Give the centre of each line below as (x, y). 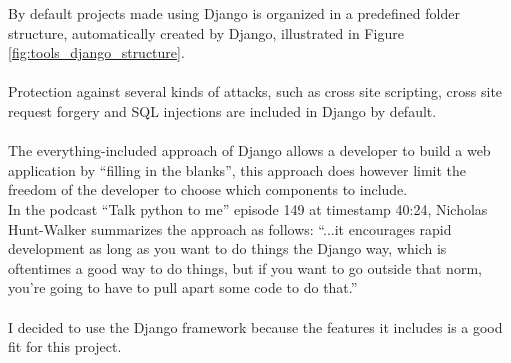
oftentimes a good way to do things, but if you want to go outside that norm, (245, 267)
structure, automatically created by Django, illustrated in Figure (206, 32)
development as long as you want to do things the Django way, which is (227, 248)
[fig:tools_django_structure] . (96, 52)
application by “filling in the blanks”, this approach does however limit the (237, 169)
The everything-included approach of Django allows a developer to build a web (249, 150)
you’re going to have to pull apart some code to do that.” (183, 287)
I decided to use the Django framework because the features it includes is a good (255, 326)
